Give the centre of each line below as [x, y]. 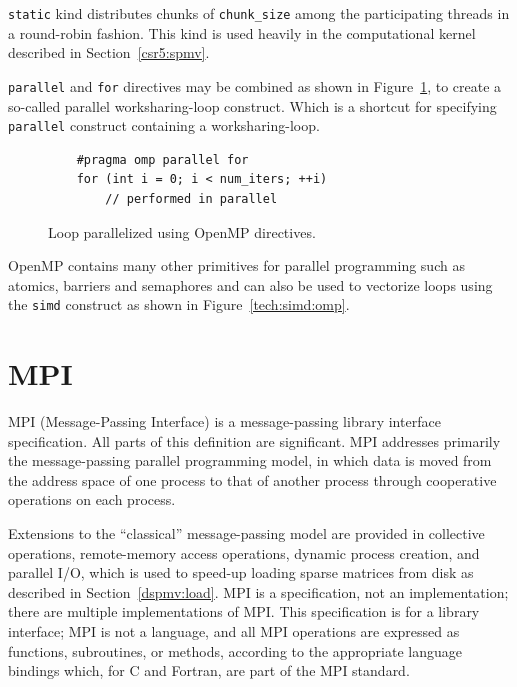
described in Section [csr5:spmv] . [109, 52]
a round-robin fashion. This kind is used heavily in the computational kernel [242, 32]
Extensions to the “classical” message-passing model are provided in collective [246, 533]
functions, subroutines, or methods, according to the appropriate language [235, 650]
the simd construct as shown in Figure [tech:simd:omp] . [179, 304]
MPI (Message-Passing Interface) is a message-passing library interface [224, 421]
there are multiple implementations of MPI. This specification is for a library [244, 611]
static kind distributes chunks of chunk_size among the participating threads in [259, 13]
